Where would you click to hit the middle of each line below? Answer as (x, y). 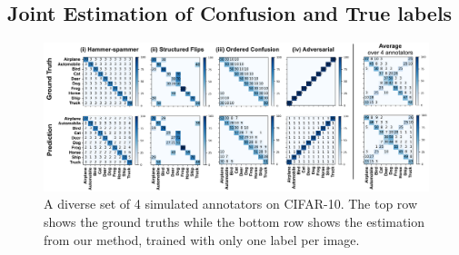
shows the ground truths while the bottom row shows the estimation (234, 221)
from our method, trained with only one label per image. (202, 239)
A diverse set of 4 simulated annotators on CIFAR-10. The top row (231, 204)
